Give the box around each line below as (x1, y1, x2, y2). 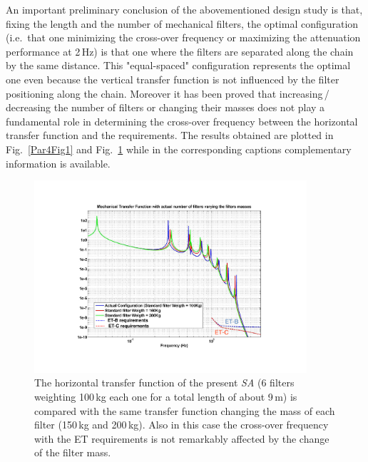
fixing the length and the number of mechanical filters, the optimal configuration (6, 16, 359, 31)
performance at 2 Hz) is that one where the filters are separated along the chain (6, 43, 354, 58)
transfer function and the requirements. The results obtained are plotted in (6, 128, 334, 143)
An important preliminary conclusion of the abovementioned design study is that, (6, 2, 363, 16)
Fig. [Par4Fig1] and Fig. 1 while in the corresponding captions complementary (6, 141, 352, 156)
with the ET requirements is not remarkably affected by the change (34, 431, 329, 446)
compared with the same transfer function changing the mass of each (34, 403, 335, 418)
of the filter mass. (34, 445, 111, 460)
